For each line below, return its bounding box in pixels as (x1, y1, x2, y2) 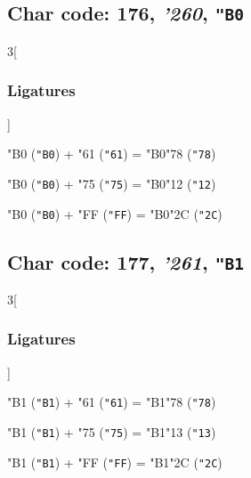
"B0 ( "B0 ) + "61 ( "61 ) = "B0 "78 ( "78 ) (7, 144, 216, 163)
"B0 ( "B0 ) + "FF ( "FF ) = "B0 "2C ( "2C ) (7, 204, 223, 223)
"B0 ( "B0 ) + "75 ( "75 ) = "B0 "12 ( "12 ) (7, 174, 216, 192)
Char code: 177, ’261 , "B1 (7, 247, 244, 275)
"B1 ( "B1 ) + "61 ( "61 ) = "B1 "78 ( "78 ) (7, 393, 216, 411)
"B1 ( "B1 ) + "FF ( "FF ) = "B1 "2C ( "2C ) (7, 452, 223, 471)
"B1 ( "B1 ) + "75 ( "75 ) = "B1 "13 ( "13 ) (7, 423, 216, 441)
